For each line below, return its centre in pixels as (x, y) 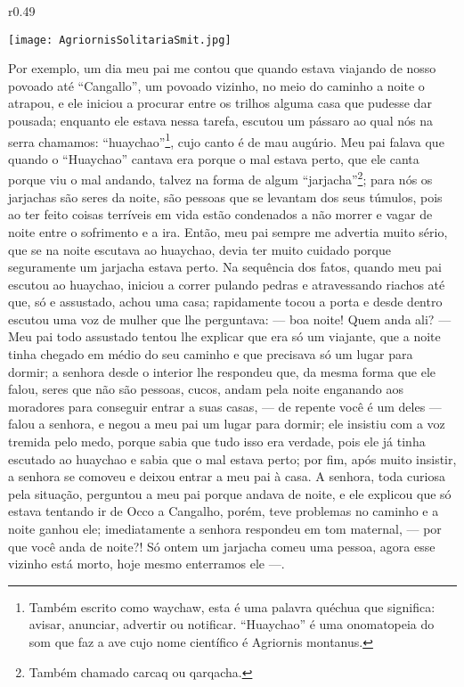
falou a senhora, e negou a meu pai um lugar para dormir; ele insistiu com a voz (227, 424)
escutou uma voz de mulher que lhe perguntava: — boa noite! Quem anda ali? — (230, 319)
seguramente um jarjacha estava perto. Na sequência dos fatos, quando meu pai (225, 267)
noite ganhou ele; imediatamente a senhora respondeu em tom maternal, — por (225, 528)
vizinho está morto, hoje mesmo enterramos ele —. (147, 564)
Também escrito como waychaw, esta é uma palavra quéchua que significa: (232, 606)
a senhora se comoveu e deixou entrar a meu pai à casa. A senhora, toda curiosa (227, 476)
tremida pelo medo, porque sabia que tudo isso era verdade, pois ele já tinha (217, 442)
